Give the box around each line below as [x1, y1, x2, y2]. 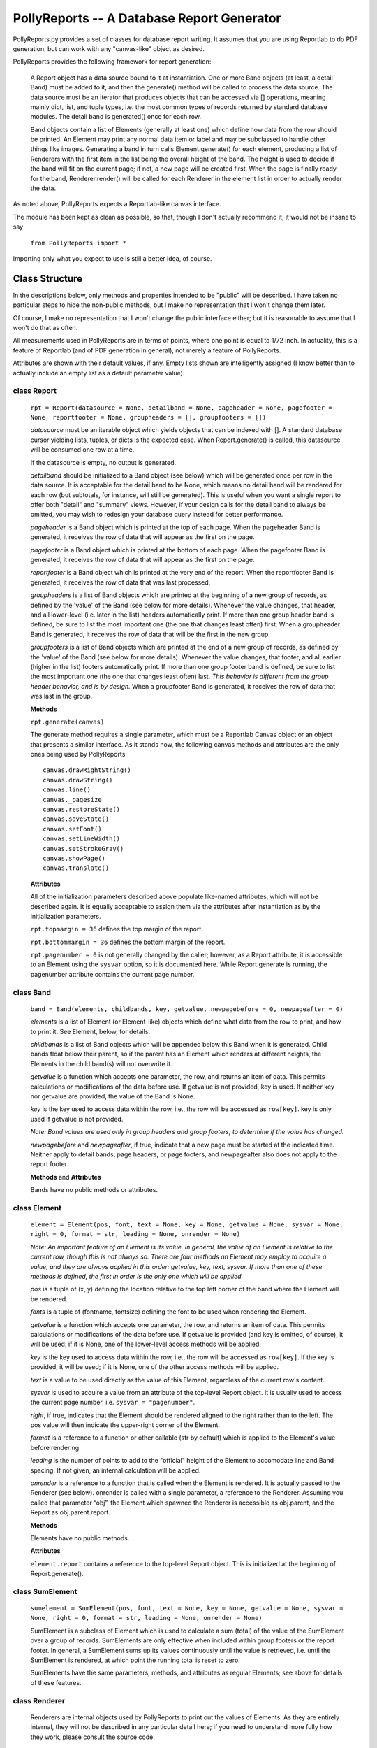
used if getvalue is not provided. [30, 1115, 124, 1123]
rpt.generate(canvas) [30, 717, 105, 726]
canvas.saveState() [43, 815, 110, 823]
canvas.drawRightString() [43, 766, 132, 774]
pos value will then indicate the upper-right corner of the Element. [30, 1421, 220, 1429]
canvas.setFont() [43, 825, 102, 833]
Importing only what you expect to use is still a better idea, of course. [13, 254, 212, 262]
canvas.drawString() [43, 776, 113, 784]
